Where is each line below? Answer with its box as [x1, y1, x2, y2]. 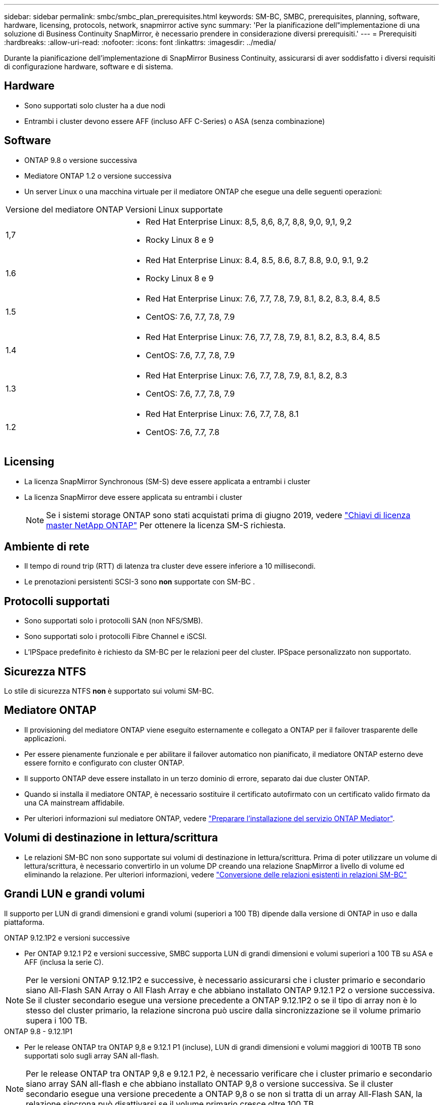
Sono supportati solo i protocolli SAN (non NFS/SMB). [24, 616, 203, 625]
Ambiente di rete [4, 540, 90, 553]
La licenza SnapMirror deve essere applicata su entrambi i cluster [24, 492, 243, 501]
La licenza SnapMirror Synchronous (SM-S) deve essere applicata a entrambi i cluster [24, 477, 311, 486]
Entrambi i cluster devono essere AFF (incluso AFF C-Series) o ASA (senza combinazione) [24, 116, 325, 125]
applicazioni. [24, 734, 66, 743]
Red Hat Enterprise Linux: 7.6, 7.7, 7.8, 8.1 [146, 408, 299, 419]
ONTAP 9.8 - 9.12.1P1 [4, 1027, 73, 1036]
